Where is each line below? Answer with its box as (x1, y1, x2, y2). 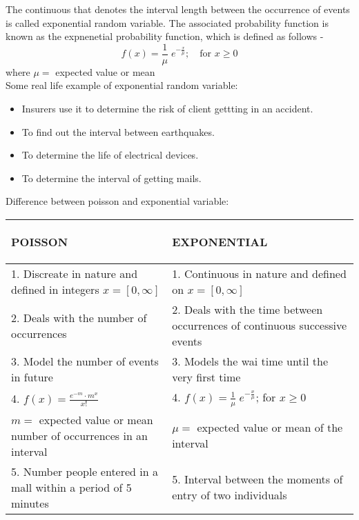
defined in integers (11, 281, 99, 297)
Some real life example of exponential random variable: (6, 78, 238, 92)
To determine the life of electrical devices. (21, 148, 199, 162)
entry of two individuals (172, 487, 287, 503)
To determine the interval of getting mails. (21, 170, 202, 185)
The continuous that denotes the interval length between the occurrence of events (6, 2, 350, 16)
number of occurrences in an (11, 427, 148, 443)
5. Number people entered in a (11, 463, 158, 479)
